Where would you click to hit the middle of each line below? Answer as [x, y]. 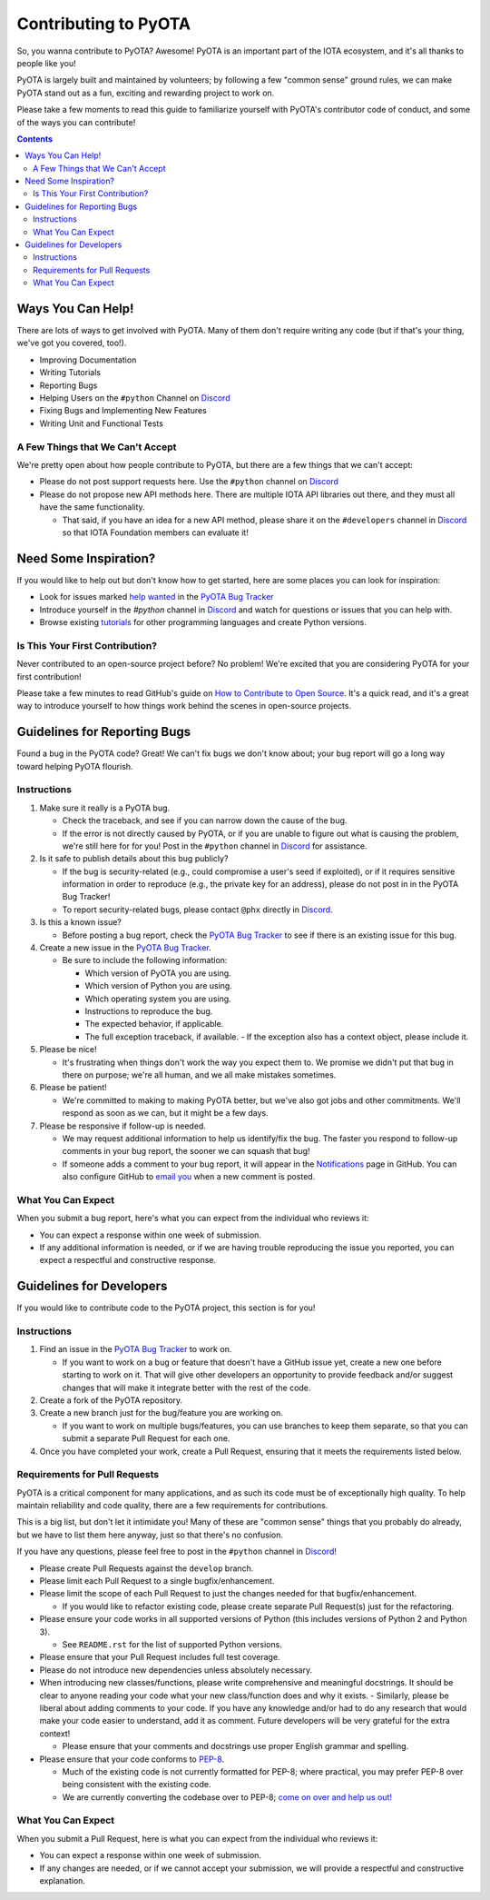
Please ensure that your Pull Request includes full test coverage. [160, 1657]
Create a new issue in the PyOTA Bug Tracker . [126, 948]
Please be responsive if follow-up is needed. [122, 1126]
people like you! [46, 63]
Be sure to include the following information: [145, 960]
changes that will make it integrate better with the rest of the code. [186, 1388]
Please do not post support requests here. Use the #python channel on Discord [189, 482]
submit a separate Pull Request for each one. [146, 1438]
